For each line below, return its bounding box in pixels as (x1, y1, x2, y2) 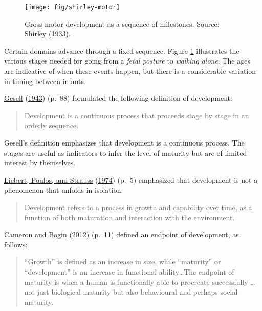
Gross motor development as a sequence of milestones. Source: (25, 18, 220, 29)
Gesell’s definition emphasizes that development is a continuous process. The (4, 137, 245, 148)
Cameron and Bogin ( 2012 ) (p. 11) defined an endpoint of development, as (4, 229, 239, 240)
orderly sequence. (24, 120, 78, 131)
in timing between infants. (4, 75, 86, 86)
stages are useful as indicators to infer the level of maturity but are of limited (4, 147, 247, 158)
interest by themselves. (4, 157, 76, 168)
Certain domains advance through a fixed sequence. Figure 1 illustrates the (4, 45, 239, 56)
